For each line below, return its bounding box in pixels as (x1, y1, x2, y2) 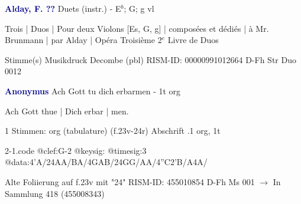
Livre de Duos (167, 34, 219, 46)
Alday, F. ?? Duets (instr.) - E (5, 2, 121, 14)
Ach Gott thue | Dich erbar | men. (5, 104, 129, 117)
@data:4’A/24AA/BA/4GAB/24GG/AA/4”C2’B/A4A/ (5, 156, 208, 168)
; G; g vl (124, 2, 154, 14)
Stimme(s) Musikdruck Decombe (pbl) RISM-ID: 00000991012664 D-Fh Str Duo (5, 53, 296, 65)
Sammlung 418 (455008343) (5, 187, 105, 199)
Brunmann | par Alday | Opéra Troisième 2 (5, 34, 162, 46)
